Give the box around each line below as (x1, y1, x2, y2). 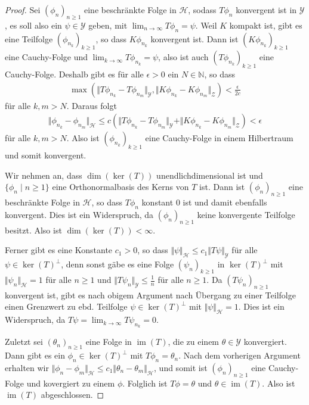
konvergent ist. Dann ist (150, 32, 239, 45)
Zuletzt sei (5, 335, 43, 348)
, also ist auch (158, 51, 209, 63)
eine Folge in (85, 335, 132, 348)
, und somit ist (154, 361, 208, 373)
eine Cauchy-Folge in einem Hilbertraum (145, 132, 293, 144)
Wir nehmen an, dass (5, 169, 82, 181)
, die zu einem (168, 335, 220, 348)
